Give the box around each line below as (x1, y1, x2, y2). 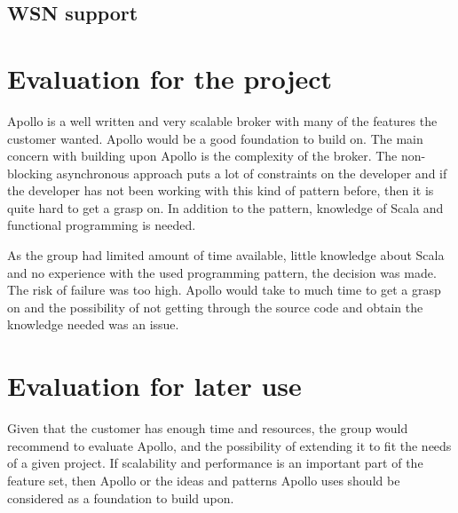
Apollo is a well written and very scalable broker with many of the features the (7, 111, 438, 130)
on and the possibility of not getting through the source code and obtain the (7, 297, 423, 316)
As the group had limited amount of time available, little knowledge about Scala (7, 246, 445, 264)
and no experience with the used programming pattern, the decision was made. (7, 263, 437, 281)
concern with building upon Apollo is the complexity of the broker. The (7, 146, 398, 165)
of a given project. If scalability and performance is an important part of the (7, 454, 423, 472)
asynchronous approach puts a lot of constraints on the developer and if (56, 163, 447, 182)
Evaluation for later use (7, 367, 302, 404)
